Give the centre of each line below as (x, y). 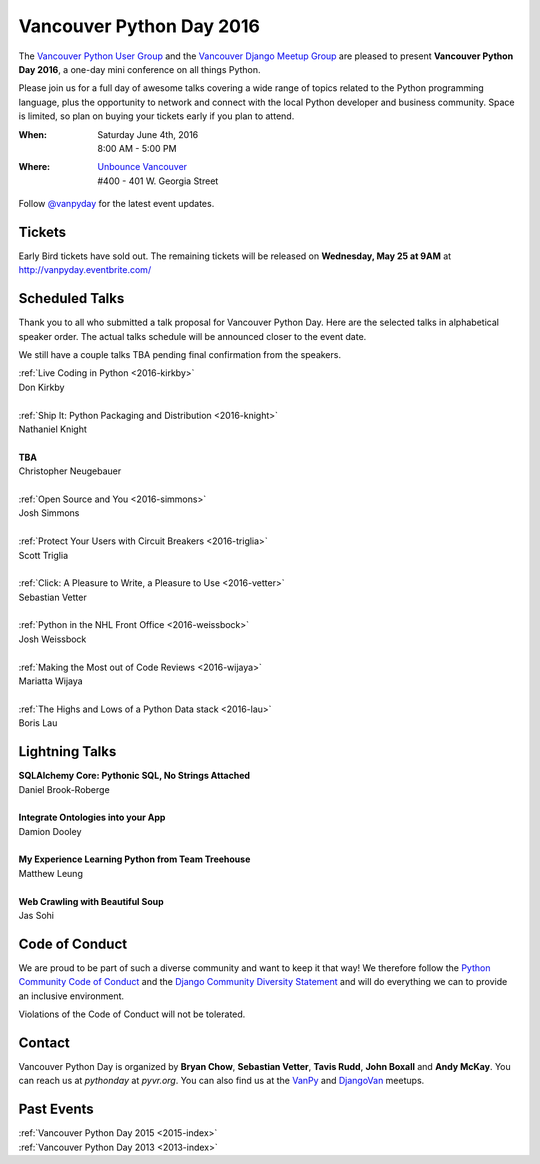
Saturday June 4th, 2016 (148, 134)
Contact (44, 1042)
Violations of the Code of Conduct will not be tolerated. (132, 1014)
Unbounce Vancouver (142, 167)
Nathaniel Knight (52, 429)
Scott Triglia (43, 555)
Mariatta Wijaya (51, 681)
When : (32, 134)
